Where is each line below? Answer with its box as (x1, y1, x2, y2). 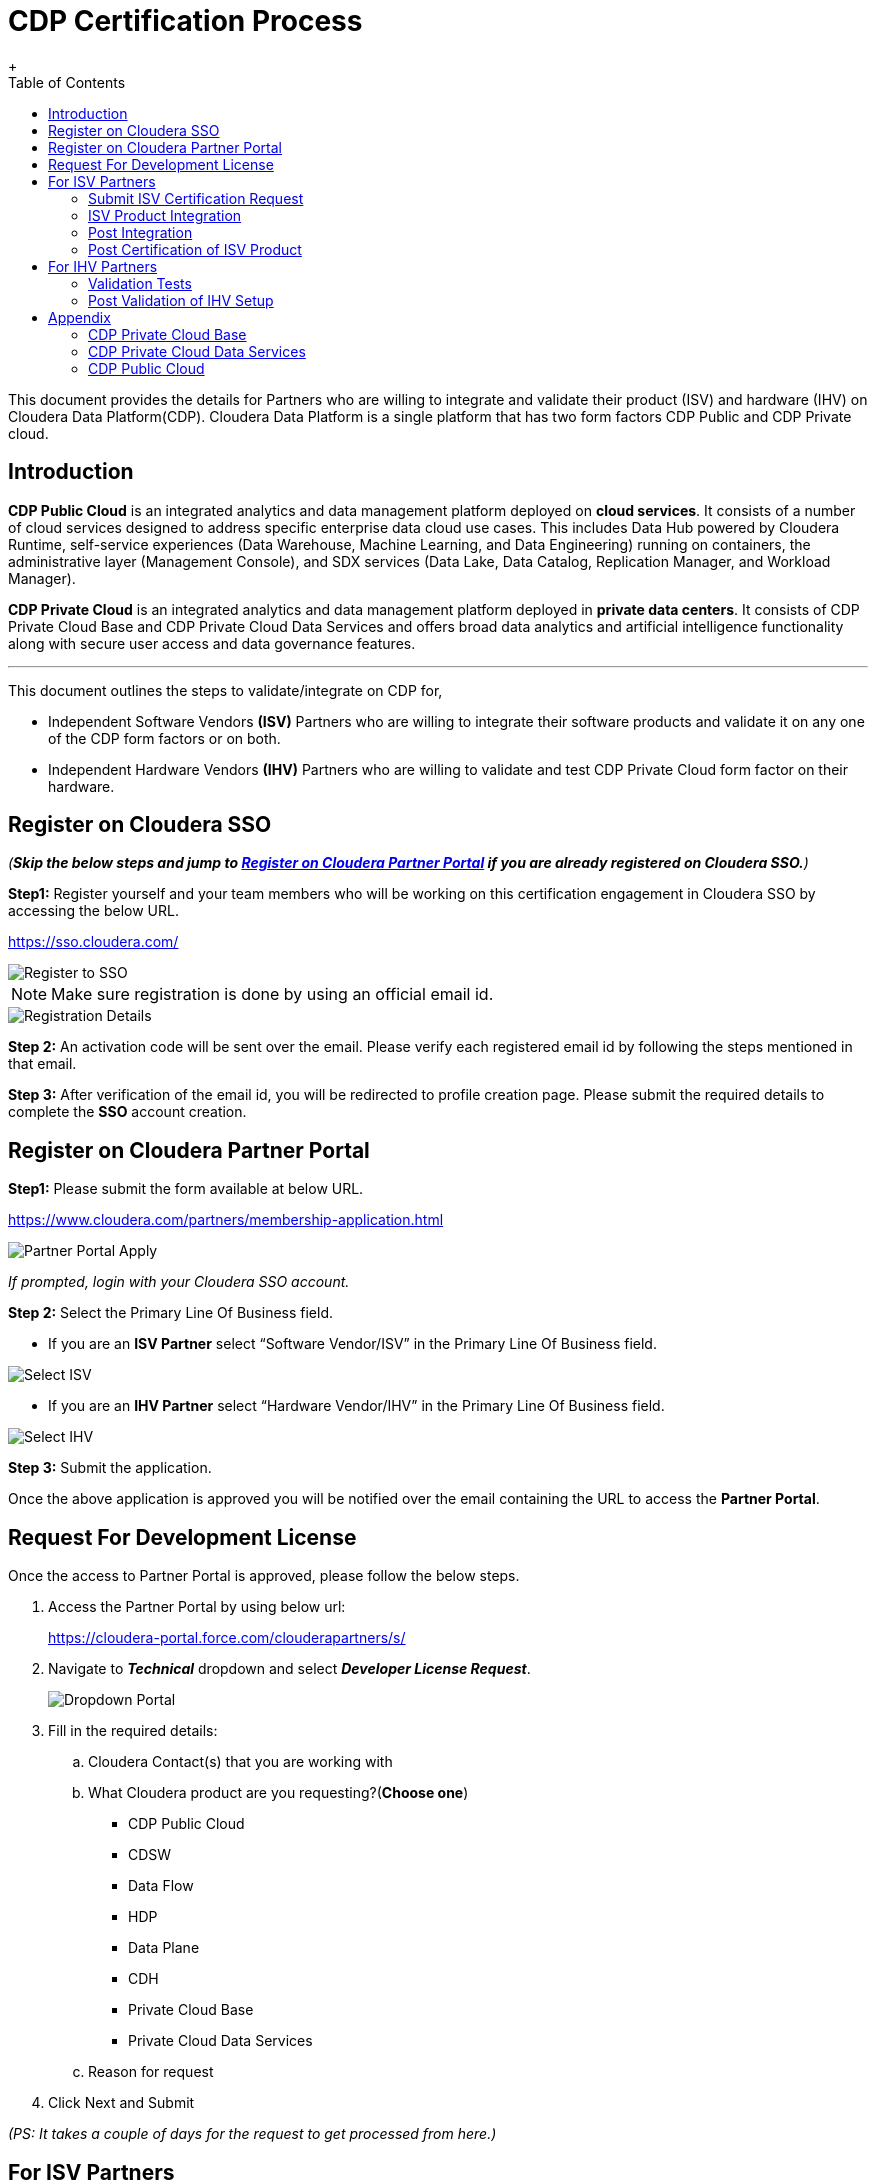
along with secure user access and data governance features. (8, 634, 416, 652)
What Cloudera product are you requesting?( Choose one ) (88, 1784, 469, 1802)
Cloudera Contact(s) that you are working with (88, 1753, 393, 1771)
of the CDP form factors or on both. (48, 729, 281, 747)
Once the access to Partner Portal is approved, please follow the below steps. (8, 1567, 520, 1585)
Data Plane (128, 1939, 200, 1957)
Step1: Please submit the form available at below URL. (8, 1180, 364, 1198)
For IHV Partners (48, 257, 158, 275)
